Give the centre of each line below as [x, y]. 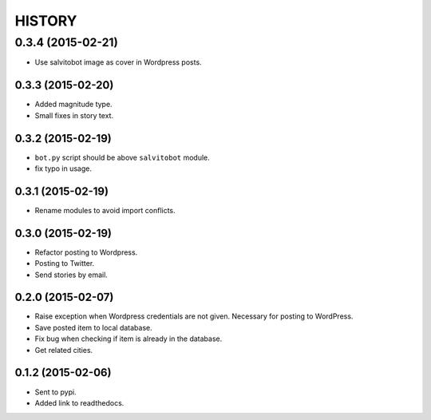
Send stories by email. [71, 275]
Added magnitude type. [73, 105]
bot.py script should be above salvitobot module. [123, 157]
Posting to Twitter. [65, 263]
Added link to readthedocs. [79, 402]
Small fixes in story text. [74, 115]
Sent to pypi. [55, 392]
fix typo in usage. [63, 168]
